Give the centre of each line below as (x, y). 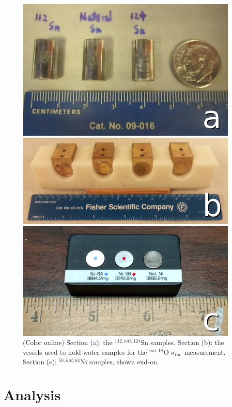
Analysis (32, 395)
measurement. (205, 352)
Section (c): (40, 361)
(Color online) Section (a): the (68, 342)
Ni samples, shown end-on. (120, 361)
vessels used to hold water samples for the (85, 352)
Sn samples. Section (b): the (182, 342)
